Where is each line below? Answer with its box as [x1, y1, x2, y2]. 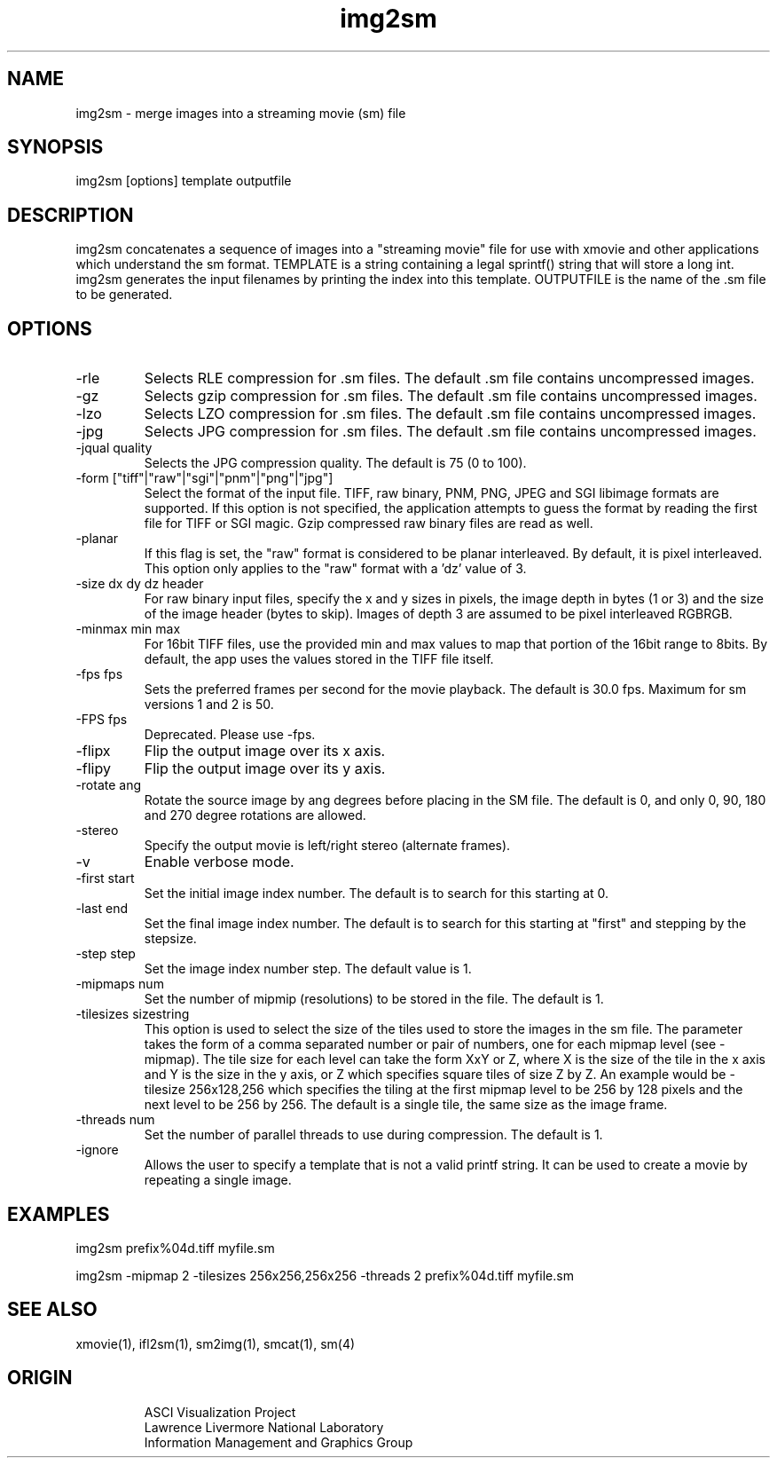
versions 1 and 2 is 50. [144, 697, 274, 713]
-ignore [75, 1142, 119, 1158]
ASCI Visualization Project [144, 1404, 296, 1420]
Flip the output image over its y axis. [144, 760, 386, 778]
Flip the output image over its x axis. [144, 742, 386, 760]
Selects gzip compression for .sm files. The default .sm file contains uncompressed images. [144, 387, 757, 406]
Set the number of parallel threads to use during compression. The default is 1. [144, 1127, 603, 1143]
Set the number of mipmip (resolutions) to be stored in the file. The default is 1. [144, 991, 604, 1007]
